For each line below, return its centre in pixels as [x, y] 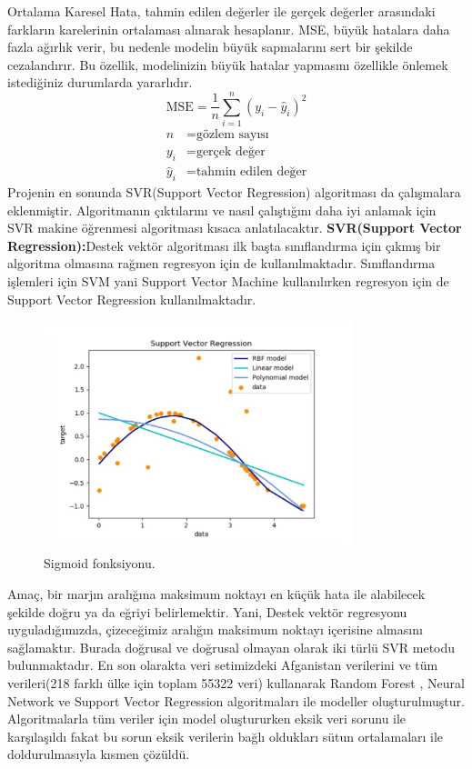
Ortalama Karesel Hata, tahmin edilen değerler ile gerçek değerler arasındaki [221, 11]
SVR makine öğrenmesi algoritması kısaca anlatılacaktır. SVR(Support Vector [235, 228]
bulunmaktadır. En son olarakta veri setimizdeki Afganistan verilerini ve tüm [223, 665]
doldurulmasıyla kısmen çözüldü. [99, 754]
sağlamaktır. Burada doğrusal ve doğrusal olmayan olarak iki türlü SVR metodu [231, 647]
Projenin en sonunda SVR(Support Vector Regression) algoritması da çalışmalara [234, 192]
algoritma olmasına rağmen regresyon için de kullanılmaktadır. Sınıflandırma [221, 263]
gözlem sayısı [232, 135]
